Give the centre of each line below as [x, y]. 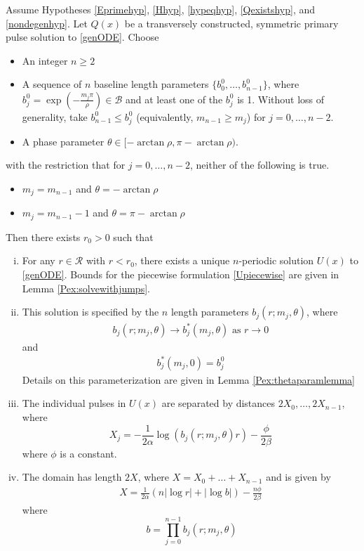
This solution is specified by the [90, 312]
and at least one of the [174, 99]
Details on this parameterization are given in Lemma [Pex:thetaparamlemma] [188, 379]
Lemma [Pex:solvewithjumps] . [86, 288]
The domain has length [72, 477]
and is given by [298, 477]
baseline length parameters [151, 84]
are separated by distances [218, 403]
